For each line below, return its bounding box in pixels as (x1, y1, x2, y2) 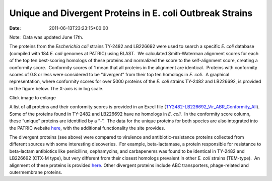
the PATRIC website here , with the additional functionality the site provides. (9, 125, 166, 131)
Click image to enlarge (9, 95, 56, 101)
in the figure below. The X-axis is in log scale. (9, 85, 104, 91)
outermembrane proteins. (9, 169, 62, 175)
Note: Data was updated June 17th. (9, 34, 84, 40)
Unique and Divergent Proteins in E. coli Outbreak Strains (9, 8, 253, 19)
